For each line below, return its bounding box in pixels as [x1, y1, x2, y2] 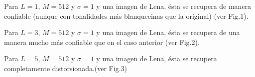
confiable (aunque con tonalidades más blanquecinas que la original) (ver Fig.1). [4, 10, 249, 21]
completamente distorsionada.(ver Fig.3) [4, 63, 127, 73]
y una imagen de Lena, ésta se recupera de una [96, 27, 240, 38]
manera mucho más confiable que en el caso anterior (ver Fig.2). [4, 37, 200, 47]
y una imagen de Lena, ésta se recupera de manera [96, 1, 252, 11]
